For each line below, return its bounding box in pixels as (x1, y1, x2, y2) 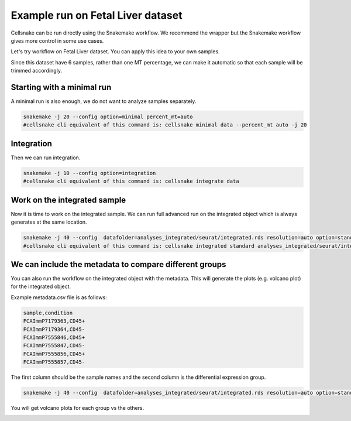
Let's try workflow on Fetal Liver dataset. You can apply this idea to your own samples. (11, 48, 220, 55)
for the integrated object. (11, 283, 71, 290)
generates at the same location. (11, 218, 87, 225)
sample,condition (23, 309, 73, 316)
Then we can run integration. (11, 154, 81, 161)
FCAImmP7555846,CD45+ (23, 334, 85, 341)
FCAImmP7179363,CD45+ (23, 318, 85, 324)
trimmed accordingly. (11, 67, 63, 74)
